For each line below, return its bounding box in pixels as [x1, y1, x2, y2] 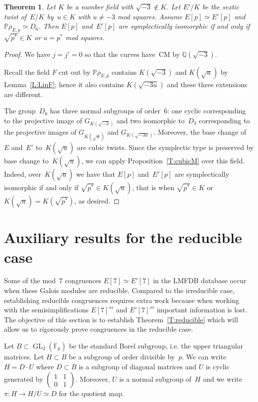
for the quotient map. [59, 388, 124, 399]
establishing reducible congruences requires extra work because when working [4, 295, 239, 305]
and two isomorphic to [116, 115, 185, 125]
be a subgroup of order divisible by [68, 352, 175, 362]
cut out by [59, 66, 91, 77]
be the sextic [202, 1, 240, 11]
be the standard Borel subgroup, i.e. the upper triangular [68, 341, 244, 351]
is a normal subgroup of [119, 374, 192, 384]
